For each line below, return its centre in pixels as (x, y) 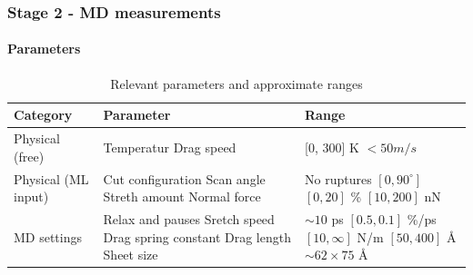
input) (31, 196)
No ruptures (338, 178)
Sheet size (131, 255)
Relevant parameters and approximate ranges (236, 83)
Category (43, 115)
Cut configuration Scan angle (184, 178)
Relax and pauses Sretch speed (189, 218)
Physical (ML (51, 178)
